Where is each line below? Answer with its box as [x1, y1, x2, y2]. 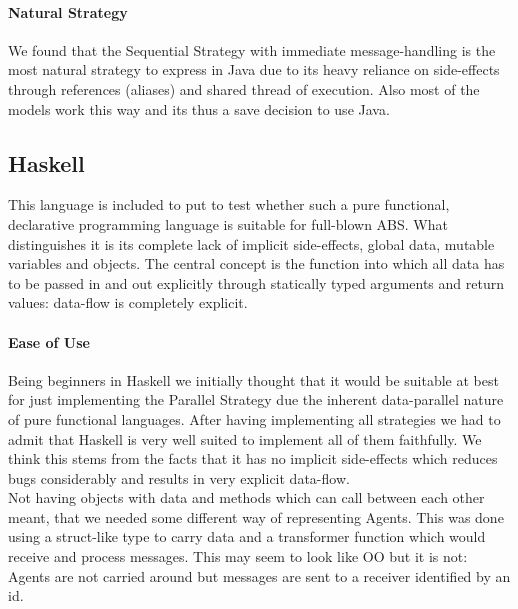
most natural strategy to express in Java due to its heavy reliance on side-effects [8, 59, 500, 80]
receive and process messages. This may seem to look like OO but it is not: [8, 546, 468, 567]
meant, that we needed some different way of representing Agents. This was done [8, 506, 504, 527]
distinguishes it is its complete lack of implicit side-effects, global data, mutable [8, 233, 495, 254]
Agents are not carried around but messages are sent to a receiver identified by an [8, 565, 511, 586]
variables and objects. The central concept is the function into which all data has [8, 253, 505, 274]
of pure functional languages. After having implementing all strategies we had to [8, 408, 501, 429]
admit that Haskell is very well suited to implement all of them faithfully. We [8, 428, 482, 449]
